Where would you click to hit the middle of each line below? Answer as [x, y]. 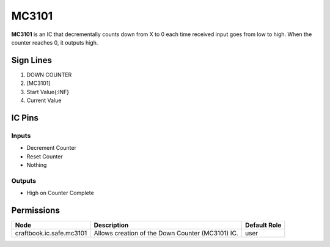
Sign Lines [31, 60]
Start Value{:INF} [48, 92]
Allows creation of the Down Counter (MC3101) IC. [166, 233]
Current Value [44, 100]
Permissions [36, 210]
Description [111, 225]
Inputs [21, 136]
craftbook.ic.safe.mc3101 [51, 233]
